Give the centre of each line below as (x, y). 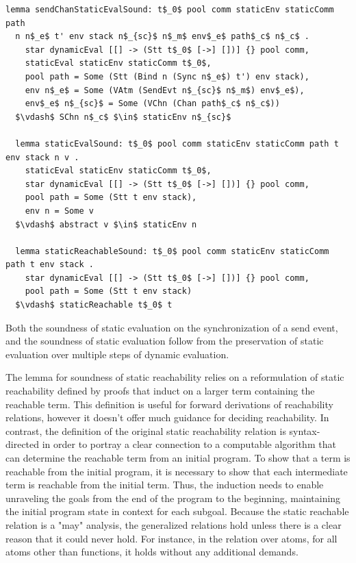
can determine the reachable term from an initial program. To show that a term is (178, 458)
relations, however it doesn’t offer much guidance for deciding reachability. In (167, 417)
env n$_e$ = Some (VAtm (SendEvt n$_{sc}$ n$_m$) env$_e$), (165, 90)
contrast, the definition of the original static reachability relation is (146, 430)
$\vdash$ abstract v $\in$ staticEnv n (106, 224)
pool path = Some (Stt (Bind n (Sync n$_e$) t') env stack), (167, 76)
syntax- (305, 430)
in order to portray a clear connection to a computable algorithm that (189, 444)
